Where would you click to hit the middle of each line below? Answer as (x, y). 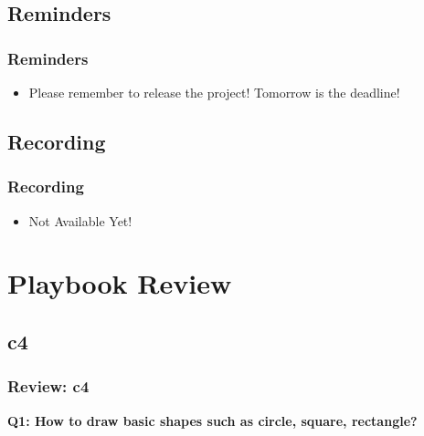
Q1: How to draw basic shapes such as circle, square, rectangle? (212, 420)
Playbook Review (120, 283)
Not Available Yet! (80, 220)
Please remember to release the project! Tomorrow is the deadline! (214, 92)
